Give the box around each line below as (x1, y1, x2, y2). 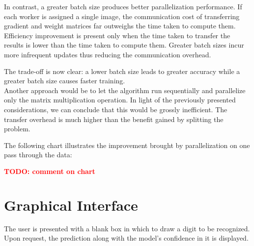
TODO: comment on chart (4, 166, 95, 176)
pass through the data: (4, 149, 72, 160)
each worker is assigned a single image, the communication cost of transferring (4, 11, 240, 21)
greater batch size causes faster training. (4, 75, 125, 86)
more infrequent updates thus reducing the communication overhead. (4, 49, 211, 59)
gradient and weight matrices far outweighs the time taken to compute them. (4, 21, 236, 31)
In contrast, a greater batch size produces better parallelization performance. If (4, 1, 242, 11)
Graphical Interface (4, 195, 138, 215)
